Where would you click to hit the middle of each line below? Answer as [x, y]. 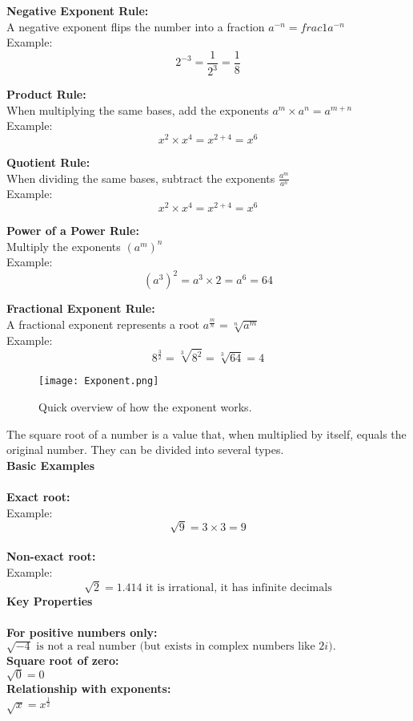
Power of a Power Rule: [73, 231]
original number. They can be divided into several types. [145, 450]
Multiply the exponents [64, 246]
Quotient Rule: [48, 162]
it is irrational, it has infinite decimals [239, 587]
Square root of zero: [63, 660]
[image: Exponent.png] [99, 381]
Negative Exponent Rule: [78, 10]
